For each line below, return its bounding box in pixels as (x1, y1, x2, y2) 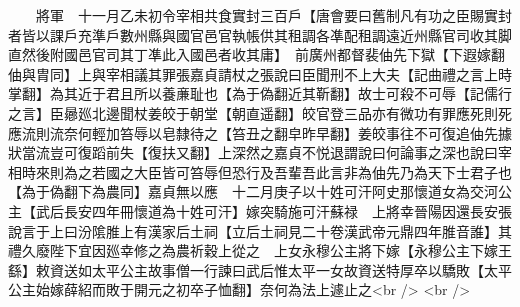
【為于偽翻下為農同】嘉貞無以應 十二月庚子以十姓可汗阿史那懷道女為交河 (8, 181, 498, 202)
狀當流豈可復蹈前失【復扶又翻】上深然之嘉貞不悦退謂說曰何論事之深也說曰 (8, 142, 498, 163)
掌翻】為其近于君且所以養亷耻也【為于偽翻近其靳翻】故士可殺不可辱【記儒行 (8, 83, 512, 104)
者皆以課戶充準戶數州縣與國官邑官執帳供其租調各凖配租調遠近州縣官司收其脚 (8, 24, 512, 45)
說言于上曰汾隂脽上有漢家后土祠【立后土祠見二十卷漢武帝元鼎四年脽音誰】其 (8, 220, 512, 241)
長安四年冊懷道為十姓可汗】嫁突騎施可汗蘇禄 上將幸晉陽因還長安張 (63, 200, 512, 221)
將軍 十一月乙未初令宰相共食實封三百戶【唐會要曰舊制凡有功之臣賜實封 (35, 5, 512, 25)
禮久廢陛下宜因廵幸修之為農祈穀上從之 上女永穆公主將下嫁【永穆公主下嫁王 (8, 240, 512, 261)
